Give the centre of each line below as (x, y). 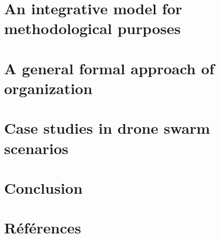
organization (48, 88)
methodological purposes (92, 28)
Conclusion (44, 187)
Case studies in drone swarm (107, 128)
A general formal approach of (109, 68)
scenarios (36, 148)
